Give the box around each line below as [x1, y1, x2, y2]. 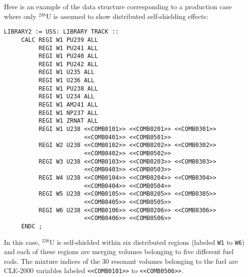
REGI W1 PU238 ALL [38, 85, 98, 92]
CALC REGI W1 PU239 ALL [21, 36, 98, 43]
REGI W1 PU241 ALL [38, 44, 98, 52]
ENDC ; [21, 222, 42, 230]
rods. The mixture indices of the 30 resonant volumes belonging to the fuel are [4, 256, 238, 266]
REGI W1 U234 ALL [38, 93, 95, 100]
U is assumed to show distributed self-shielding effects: [46, 11, 209, 21]
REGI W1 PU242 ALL [38, 60, 98, 68]
